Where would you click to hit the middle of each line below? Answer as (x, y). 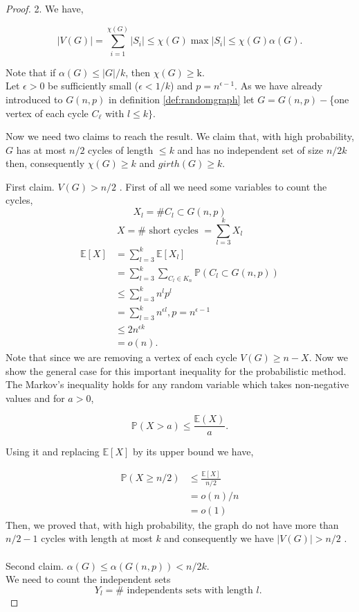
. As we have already (278, 86)
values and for (35, 397)
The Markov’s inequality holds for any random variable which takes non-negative (177, 384)
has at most (41, 149)
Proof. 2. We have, (45, 8)
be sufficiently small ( (93, 86)
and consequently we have (219, 538)
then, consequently (45, 163)
